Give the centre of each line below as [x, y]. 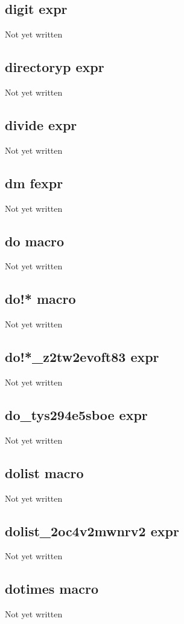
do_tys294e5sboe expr [76, 414]
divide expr [41, 124]
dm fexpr [34, 182]
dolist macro [44, 472]
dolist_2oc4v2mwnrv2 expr [92, 530]
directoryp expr [55, 67]
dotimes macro [52, 589]
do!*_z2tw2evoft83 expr [82, 357]
